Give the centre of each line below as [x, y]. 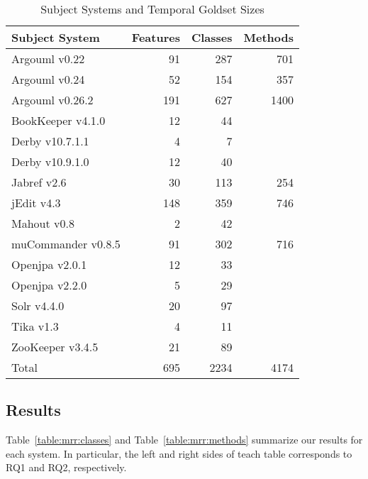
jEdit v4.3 [36, 203]
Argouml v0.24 [48, 79]
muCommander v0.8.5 [66, 244]
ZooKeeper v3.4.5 [55, 347]
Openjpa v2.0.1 [49, 264]
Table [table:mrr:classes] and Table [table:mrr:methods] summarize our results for [184, 440]
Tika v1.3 [35, 326]
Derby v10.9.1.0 [50, 161]
